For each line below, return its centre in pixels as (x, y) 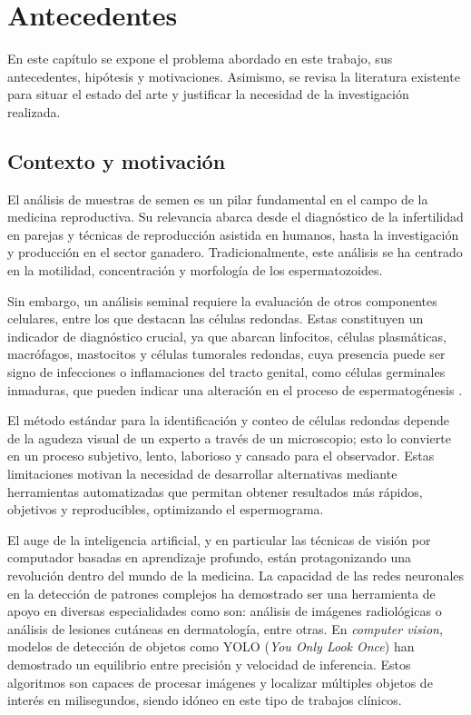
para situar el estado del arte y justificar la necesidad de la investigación (208, 94)
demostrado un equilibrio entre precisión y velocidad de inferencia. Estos (209, 664)
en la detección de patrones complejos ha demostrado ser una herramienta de (221, 593)
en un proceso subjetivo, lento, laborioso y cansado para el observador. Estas (221, 456)
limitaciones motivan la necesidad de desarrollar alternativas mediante (202, 474)
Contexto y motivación (117, 160)
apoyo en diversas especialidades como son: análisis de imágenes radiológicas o (225, 611)
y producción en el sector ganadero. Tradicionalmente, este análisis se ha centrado (235, 252)
